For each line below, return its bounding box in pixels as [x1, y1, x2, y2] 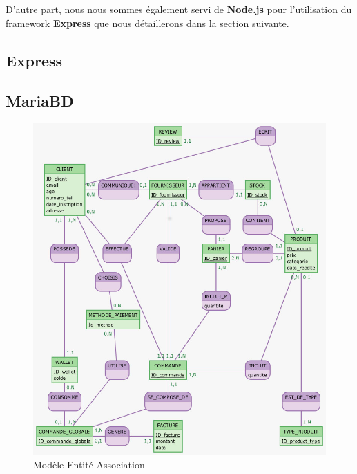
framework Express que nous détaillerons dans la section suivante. [6, 15, 289, 30]
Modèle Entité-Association [33, 457, 145, 472]
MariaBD [6, 90, 74, 111]
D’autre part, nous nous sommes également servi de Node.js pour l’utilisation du [6, 2, 352, 16]
